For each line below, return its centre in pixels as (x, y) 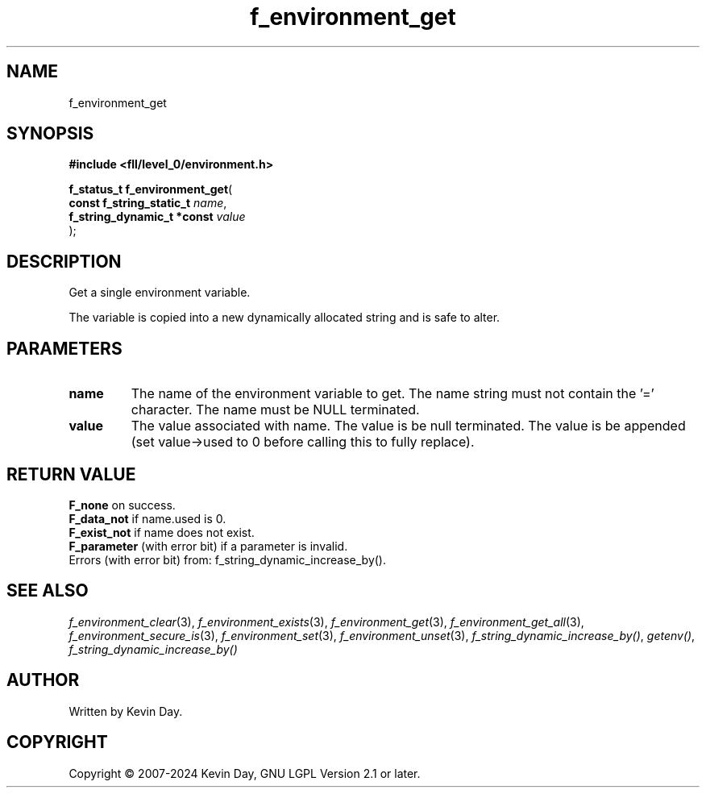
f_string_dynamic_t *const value (157, 217)
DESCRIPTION (64, 261)
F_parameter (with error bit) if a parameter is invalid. (208, 546)
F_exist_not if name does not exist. (162, 532)
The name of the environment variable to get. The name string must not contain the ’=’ (392, 394)
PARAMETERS (64, 348)
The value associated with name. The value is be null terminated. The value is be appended (408, 426)
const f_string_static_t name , (148, 203)
